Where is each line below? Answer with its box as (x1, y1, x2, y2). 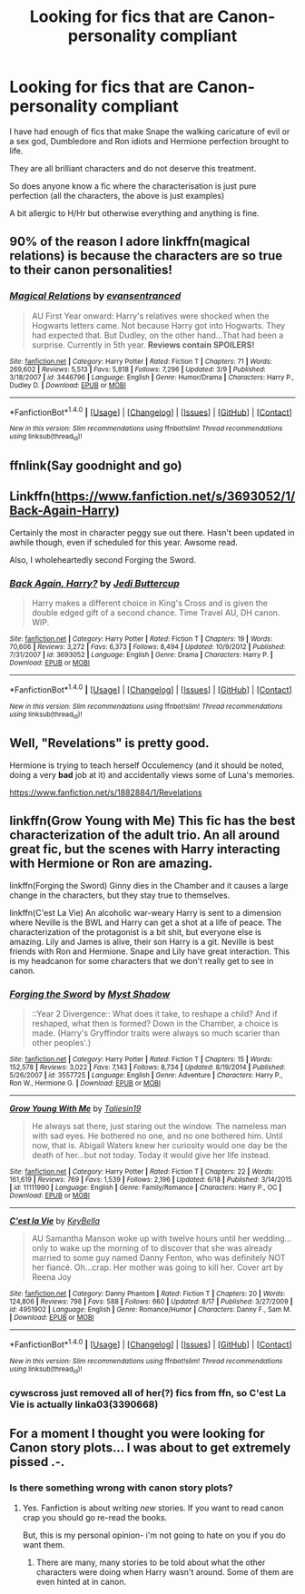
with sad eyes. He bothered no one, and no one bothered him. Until (31, 1130, 283, 1141)
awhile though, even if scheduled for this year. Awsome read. (9, 536, 239, 547)
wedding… (252, 1233, 292, 1245)
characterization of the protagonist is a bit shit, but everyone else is (9, 926, 261, 937)
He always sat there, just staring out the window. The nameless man (31, 1121, 287, 1132)
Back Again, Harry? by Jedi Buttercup (9, 576, 180, 589)
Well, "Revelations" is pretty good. (9, 735, 211, 751)
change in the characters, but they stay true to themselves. (9, 890, 231, 900)
